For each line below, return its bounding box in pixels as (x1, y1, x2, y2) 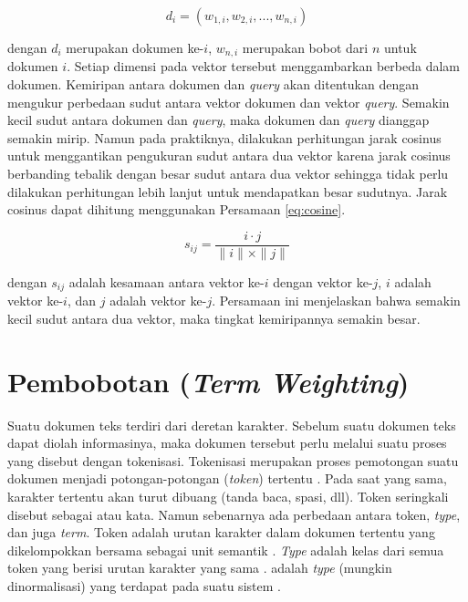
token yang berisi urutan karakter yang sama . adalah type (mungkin (7, 558, 392, 577)
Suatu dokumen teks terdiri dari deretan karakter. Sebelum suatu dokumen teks (7, 415, 456, 434)
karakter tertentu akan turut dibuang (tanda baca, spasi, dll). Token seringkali (7, 487, 449, 505)
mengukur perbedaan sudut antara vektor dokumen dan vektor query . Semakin (7, 92, 450, 111)
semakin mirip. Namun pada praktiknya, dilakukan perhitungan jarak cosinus (7, 128, 442, 147)
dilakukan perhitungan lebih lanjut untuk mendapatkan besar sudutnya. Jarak (7, 182, 448, 201)
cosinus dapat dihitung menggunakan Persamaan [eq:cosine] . (7, 200, 346, 219)
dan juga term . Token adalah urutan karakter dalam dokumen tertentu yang (7, 523, 435, 542)
